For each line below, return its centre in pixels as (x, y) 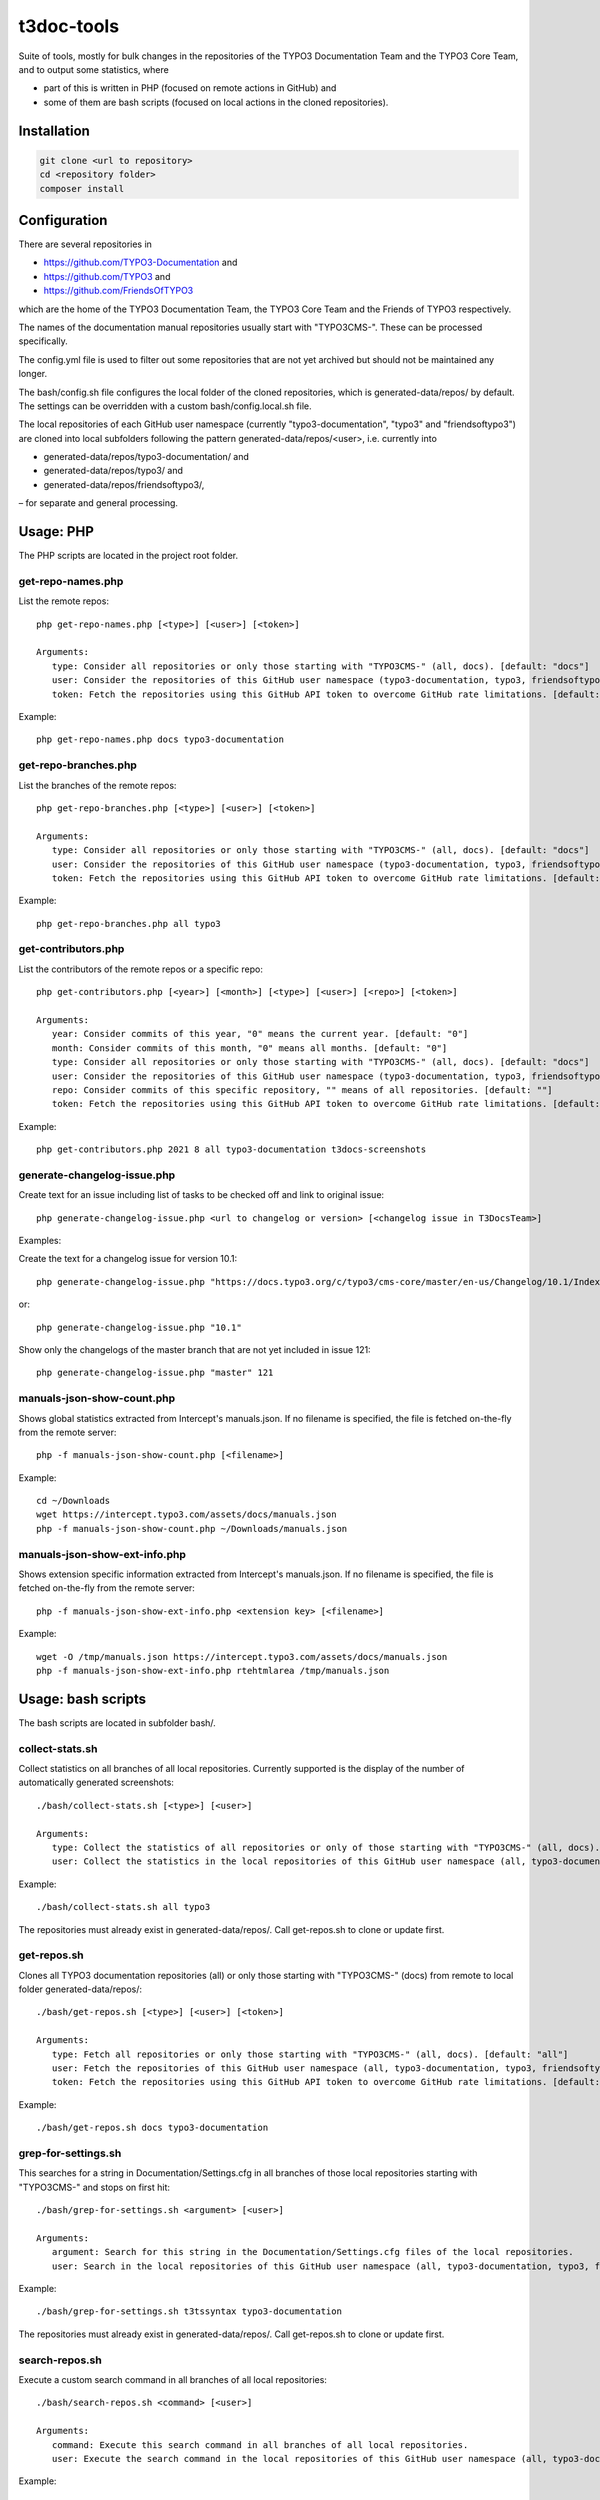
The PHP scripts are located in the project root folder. (128, 556)
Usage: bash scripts (82, 1698)
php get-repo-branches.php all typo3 (129, 923)
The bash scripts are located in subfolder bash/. (117, 1722)
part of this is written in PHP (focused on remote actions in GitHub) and (190, 88)
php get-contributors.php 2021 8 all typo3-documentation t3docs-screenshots (231, 1149)
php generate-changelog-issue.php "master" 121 (155, 1373)
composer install (82, 188)
